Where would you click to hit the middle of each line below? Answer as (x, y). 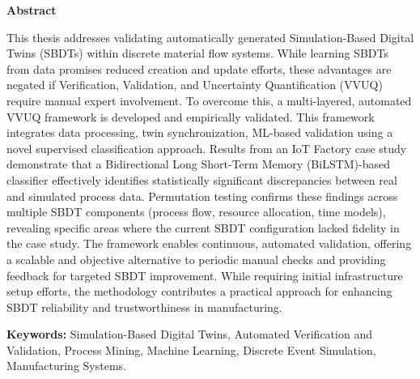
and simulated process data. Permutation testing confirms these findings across (202, 196)
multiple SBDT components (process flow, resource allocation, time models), (196, 212)
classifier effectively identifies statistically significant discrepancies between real (202, 179)
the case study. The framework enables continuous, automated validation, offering (209, 243)
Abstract (32, 10)
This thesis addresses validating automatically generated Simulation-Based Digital (210, 37)
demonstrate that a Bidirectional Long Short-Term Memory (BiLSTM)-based (199, 164)
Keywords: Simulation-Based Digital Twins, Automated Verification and (189, 334)
